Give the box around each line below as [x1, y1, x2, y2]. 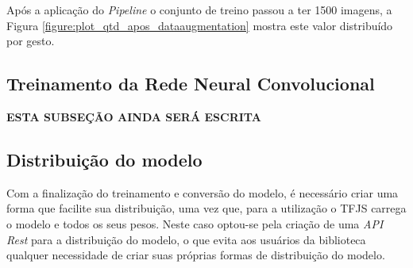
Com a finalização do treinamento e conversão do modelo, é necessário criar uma [6, 184, 399, 201]
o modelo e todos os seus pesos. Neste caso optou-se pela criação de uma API [6, 215, 384, 232]
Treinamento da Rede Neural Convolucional [6, 71, 375, 96]
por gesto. [6, 33, 55, 49]
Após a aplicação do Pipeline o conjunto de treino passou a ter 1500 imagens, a [6, 2, 392, 17]
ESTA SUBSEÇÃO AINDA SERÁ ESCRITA [6, 108, 261, 124]
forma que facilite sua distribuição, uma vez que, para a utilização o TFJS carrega [6, 200, 407, 216]
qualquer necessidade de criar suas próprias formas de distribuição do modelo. [6, 247, 385, 263]
